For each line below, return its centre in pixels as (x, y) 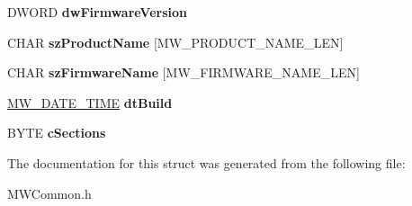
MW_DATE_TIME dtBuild (90, 102)
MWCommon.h (49, 193)
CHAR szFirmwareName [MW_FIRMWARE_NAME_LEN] (184, 72)
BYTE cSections (57, 133)
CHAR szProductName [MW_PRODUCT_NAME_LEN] (175, 42)
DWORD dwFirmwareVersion (97, 12)
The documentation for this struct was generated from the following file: (206, 162)
